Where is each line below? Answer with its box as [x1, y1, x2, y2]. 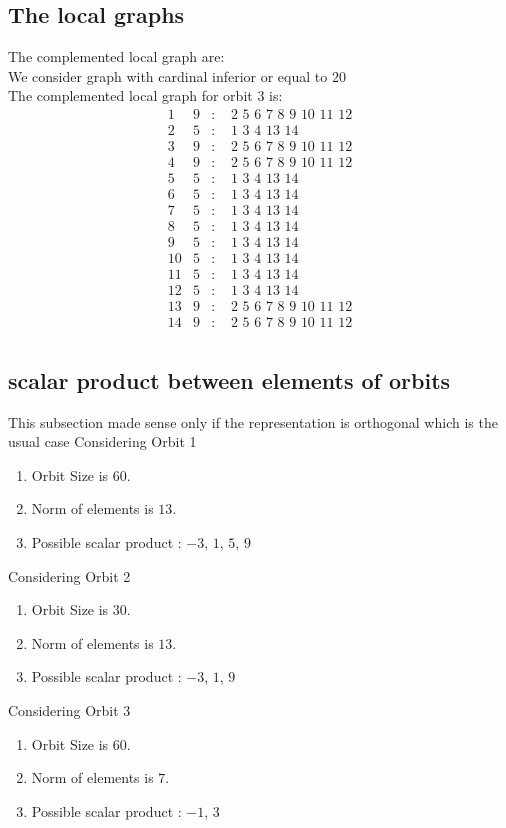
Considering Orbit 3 [8, 700, 131, 720]
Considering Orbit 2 [8, 565, 131, 586]
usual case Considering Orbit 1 [8, 431, 197, 452]
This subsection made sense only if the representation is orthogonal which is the [8, 411, 498, 432]
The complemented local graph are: [8, 46, 225, 67]
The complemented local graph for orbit [8, 85, 253, 106]
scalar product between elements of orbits [8, 364, 451, 395]
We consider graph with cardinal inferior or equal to [8, 65, 328, 86]
